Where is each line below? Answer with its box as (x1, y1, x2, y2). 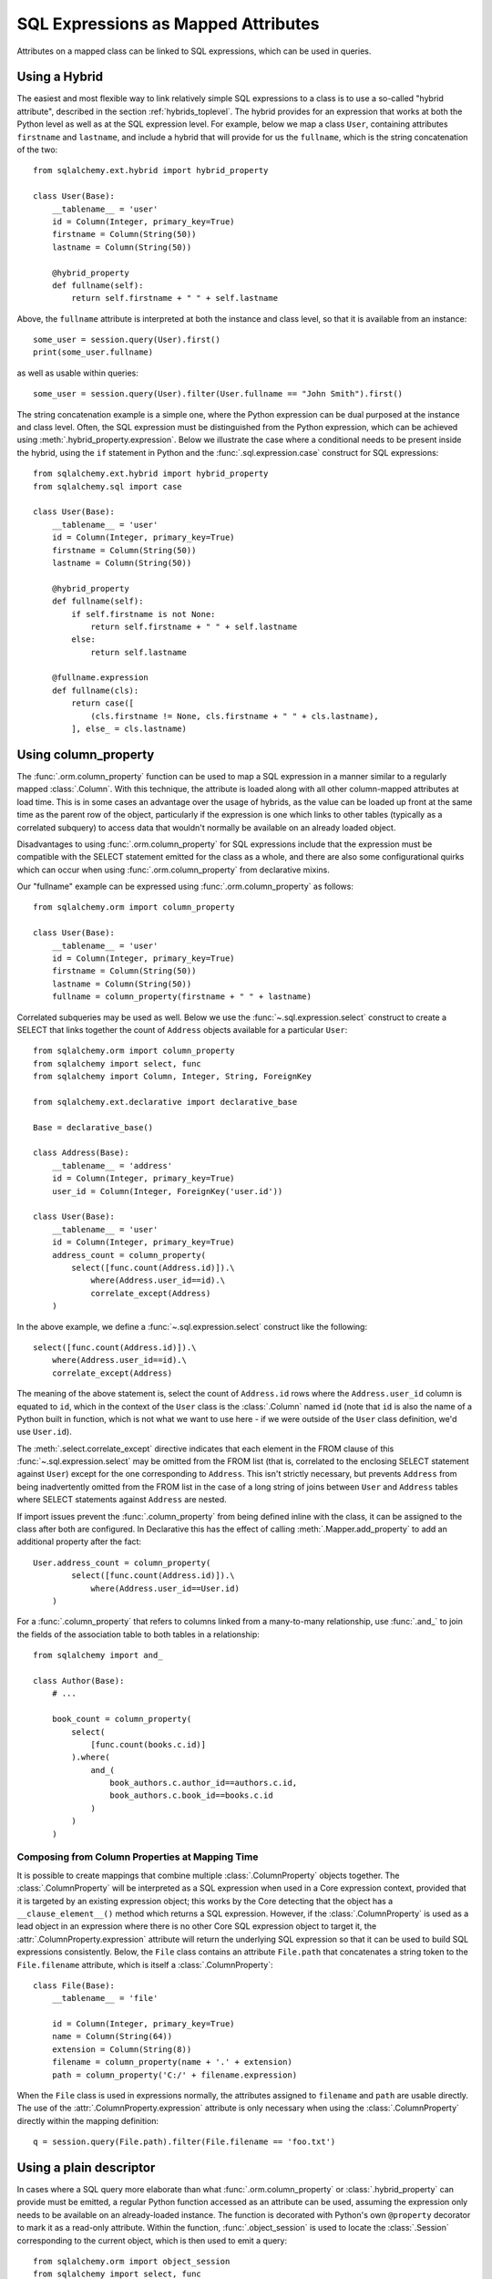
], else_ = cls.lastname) (71, 724, 187, 734)
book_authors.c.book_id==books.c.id (109, 1790, 273, 1800)
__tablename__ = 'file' (51, 1993, 159, 2004)
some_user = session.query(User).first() (33, 335, 220, 345)
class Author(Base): (33, 1676, 125, 1686)
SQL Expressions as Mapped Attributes (16, 14, 320, 34)
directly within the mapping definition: (16, 2115, 159, 2126)
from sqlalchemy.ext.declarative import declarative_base (33, 1097, 298, 1107)
